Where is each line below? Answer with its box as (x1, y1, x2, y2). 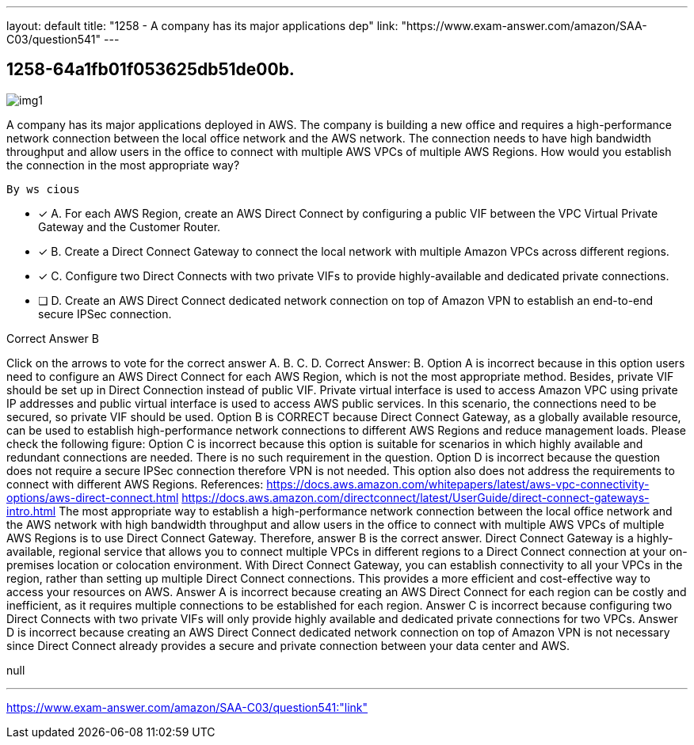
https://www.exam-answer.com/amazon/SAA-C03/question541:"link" (6, 700, 368, 714)
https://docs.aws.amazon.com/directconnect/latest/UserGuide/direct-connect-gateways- (181, 490, 650, 504)
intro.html (6, 504, 56, 518)
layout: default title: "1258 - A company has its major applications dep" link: (6, 19, 398, 32)
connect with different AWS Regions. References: (6, 477, 264, 491)
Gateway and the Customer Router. (38, 219, 221, 234)
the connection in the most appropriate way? (6, 158, 240, 172)
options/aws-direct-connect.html (6, 490, 179, 504)
